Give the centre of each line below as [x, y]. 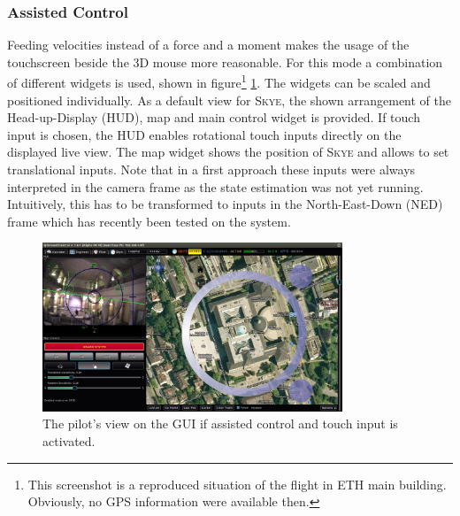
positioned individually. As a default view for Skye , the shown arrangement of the [230, 100]
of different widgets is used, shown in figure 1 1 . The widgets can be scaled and [219, 81]
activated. [69, 441]
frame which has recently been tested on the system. [149, 221]
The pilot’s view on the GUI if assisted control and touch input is [220, 424]
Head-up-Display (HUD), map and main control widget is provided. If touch [214, 117]
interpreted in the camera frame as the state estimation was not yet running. [215, 186]
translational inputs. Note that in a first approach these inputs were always [211, 169]
